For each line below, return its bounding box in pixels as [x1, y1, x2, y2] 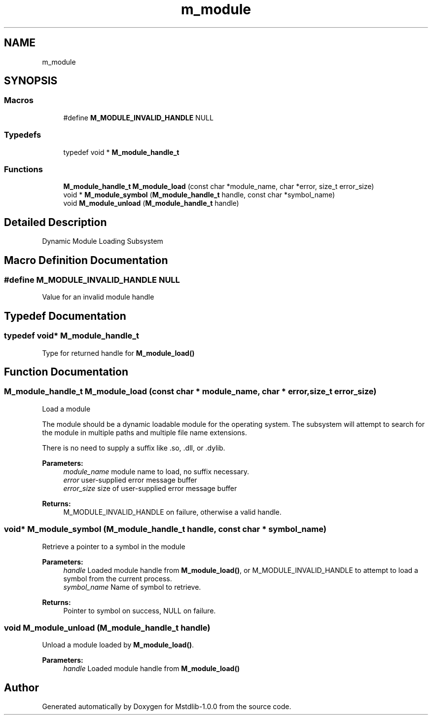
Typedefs [4, 130, 41, 140]
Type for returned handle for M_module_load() [42, 348, 195, 357]
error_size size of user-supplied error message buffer [63, 484, 237, 492]
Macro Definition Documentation [4, 254, 168, 266]
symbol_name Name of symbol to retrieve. [63, 582, 201, 591]
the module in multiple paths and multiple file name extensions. [42, 428, 247, 437]
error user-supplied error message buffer [63, 475, 197, 484]
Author [4, 681, 39, 694]
